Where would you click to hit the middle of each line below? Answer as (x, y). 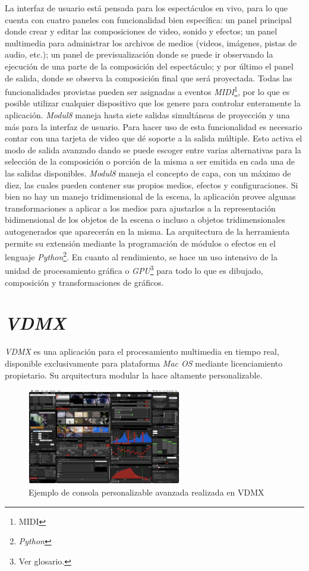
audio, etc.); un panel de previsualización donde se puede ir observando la (139, 54)
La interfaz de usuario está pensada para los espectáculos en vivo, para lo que (146, 8)
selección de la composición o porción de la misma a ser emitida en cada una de (150, 161)
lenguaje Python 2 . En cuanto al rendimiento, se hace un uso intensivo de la (141, 256)
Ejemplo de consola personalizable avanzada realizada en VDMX (146, 492)
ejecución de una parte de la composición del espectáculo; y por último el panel (149, 66)
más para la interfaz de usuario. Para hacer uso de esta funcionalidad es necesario (154, 126)
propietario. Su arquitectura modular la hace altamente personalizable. (134, 375)
